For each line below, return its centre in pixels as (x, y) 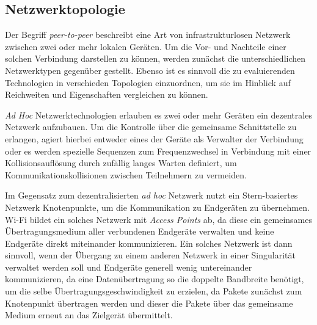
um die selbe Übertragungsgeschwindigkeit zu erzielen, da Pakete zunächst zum (154, 291)
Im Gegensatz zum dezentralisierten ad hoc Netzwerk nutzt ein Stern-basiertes (151, 195)
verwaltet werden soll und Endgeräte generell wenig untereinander (129, 267)
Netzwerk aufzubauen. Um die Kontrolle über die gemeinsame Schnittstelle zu (151, 127)
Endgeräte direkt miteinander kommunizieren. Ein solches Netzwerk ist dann (149, 243)
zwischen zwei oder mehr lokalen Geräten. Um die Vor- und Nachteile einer (146, 46)
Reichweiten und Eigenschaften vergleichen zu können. (107, 94)
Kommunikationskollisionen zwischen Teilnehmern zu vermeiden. (126, 174)
